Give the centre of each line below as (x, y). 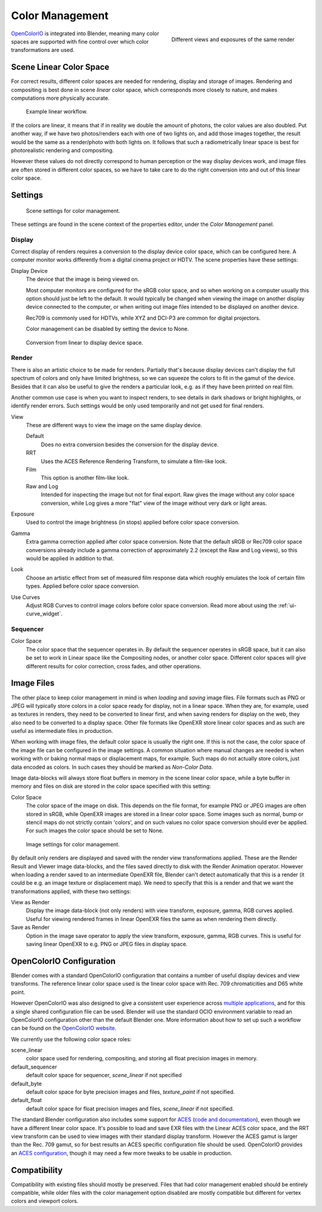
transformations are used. (43, 50)
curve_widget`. (44, 614)
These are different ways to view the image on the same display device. (114, 425)
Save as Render (30, 927)
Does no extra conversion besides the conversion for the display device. (130, 444)
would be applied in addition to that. (70, 558)
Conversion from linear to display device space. (84, 342)
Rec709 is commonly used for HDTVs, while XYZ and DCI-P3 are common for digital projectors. (143, 318)
